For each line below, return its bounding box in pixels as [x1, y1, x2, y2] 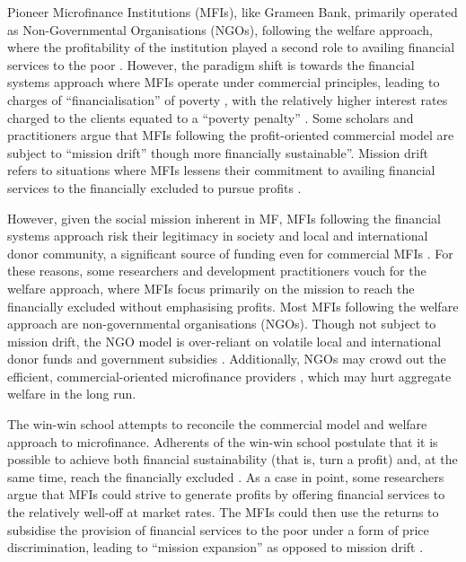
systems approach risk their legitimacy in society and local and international [7, 226, 428, 245]
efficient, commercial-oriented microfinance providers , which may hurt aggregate [7, 366, 452, 385]
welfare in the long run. [7, 384, 136, 403]
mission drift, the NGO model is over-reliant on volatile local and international [7, 331, 442, 350]
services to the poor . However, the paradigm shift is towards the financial [7, 55, 415, 74]
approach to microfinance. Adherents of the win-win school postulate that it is [7, 432, 438, 451]
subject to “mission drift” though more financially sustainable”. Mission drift [7, 143, 428, 162]
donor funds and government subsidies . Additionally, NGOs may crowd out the [7, 349, 446, 368]
